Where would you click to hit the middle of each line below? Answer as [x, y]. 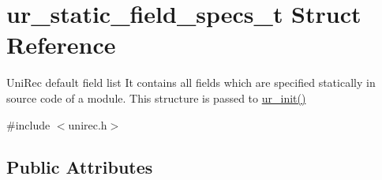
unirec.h [88, 124]
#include [28, 124]
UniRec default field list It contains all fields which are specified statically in [191, 82]
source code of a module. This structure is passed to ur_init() [156, 97]
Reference [61, 45]
